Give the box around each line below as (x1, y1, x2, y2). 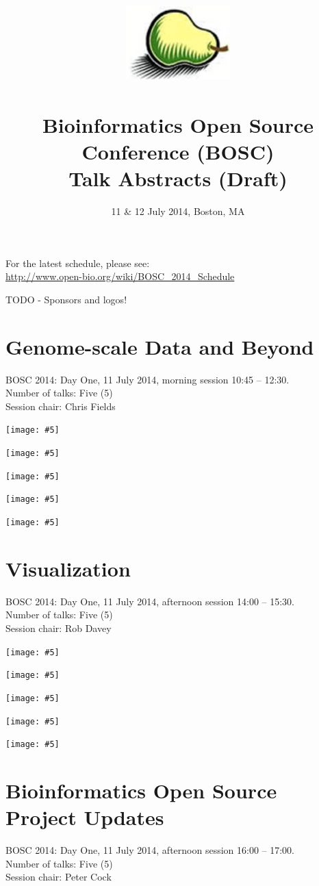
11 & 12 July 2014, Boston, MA (111, 204, 245, 218)
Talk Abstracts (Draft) (68, 164, 288, 192)
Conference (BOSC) (81, 138, 275, 166)
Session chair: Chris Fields (5, 398, 116, 413)
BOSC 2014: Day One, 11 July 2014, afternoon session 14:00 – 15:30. (5, 594, 295, 608)
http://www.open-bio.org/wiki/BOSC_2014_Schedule (5, 269, 235, 283)
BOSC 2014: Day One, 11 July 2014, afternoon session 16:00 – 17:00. (5, 843, 295, 857)
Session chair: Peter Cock (5, 870, 112, 884)
